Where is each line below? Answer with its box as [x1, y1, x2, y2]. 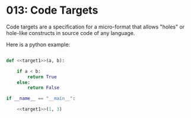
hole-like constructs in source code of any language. [6, 29, 135, 36]
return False [27, 85, 60, 91]
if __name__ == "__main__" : [6, 95, 76, 101]
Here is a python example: [6, 41, 70, 48]
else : [17, 79, 31, 85]
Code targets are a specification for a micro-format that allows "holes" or [6, 23, 185, 30]
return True [27, 74, 58, 80]
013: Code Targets [6, 4, 98, 17]
